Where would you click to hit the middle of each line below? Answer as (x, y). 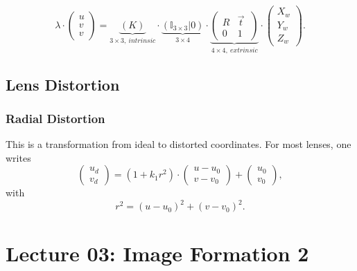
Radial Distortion (55, 118)
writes (18, 157)
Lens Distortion (63, 84)
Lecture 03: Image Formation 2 (157, 253)
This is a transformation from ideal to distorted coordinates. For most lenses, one (178, 144)
